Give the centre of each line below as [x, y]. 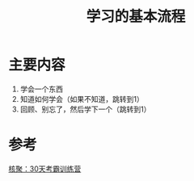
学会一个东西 [41, 89]
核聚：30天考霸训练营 [45, 168]
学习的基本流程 [136, 17]
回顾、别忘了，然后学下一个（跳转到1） [85, 109]
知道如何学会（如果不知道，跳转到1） [82, 99]
